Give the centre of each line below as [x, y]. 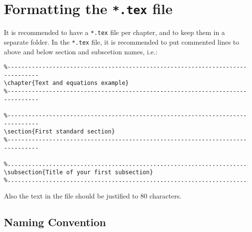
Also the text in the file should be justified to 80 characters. [93, 196]
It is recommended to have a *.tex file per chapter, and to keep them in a [114, 32]
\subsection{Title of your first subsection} [79, 172]
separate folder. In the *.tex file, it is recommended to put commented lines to [122, 41]
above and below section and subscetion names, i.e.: [81, 51]
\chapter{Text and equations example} [66, 83]
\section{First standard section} [60, 132]
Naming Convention [55, 222]
